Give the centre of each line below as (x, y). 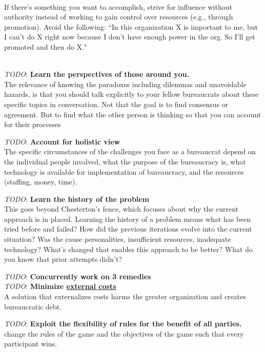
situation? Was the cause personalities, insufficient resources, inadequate (118, 239)
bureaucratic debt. (33, 306)
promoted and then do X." (46, 46)
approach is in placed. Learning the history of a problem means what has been (128, 219)
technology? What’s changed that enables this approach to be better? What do (128, 249)
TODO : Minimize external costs (60, 286)
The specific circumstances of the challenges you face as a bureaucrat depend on (130, 151)
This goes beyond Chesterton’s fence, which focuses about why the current (121, 209)
